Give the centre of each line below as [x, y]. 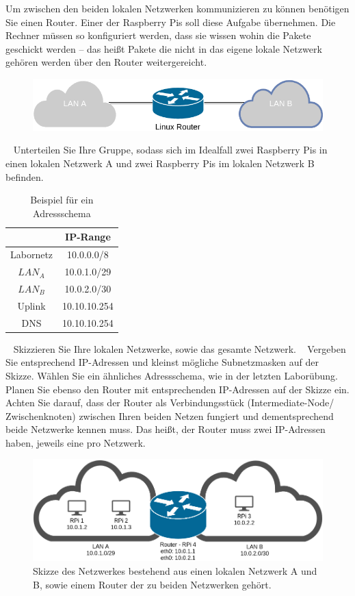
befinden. [25, 176]
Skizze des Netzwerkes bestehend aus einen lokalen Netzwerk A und [175, 571]
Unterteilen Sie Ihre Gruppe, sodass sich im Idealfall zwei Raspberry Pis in [170, 150]
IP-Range [88, 237]
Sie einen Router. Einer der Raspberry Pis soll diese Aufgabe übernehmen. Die [171, 22]
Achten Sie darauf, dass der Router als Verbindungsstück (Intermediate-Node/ [170, 402]
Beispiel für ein [62, 200]
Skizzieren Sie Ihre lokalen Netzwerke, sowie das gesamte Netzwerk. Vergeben [180, 348]
